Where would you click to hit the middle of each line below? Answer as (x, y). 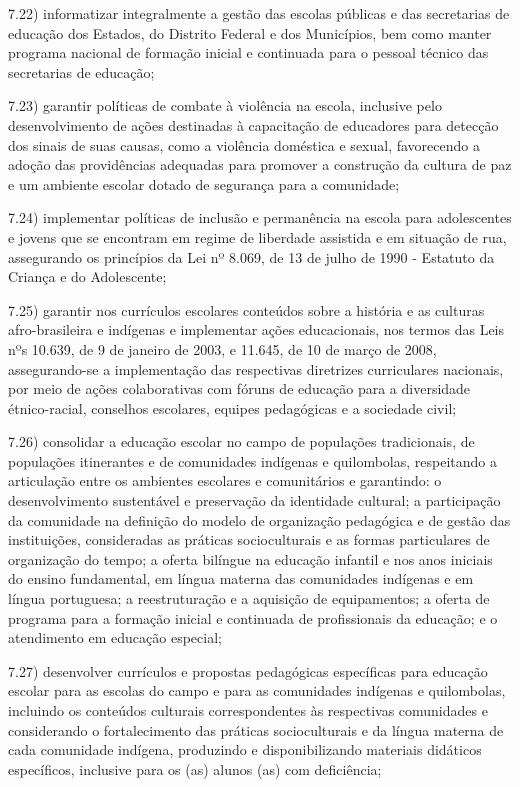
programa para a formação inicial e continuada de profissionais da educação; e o (253, 617)
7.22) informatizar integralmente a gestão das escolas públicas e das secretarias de (259, 13)
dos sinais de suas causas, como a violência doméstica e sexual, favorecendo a (244, 144)
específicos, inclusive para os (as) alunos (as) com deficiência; (195, 768)
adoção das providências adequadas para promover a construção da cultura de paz (260, 164)
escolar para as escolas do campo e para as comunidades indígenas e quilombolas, (257, 690)
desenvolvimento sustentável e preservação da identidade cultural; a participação (254, 500)
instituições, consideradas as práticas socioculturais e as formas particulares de (249, 539)
